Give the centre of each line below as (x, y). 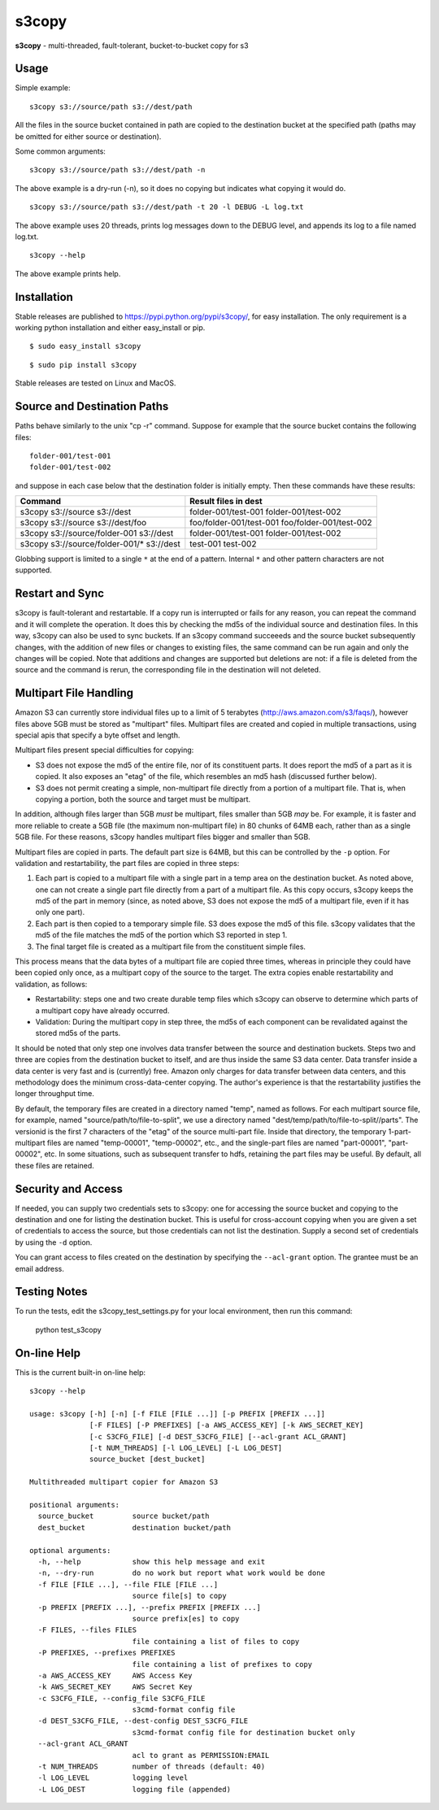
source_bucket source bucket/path (124, 1516)
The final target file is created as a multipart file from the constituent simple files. (171, 946)
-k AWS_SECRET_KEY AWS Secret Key (115, 1687)
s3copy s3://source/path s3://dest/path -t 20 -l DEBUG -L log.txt (167, 207)
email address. (40, 1268)
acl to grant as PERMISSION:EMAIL (201, 1755)
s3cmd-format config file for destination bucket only (243, 1732)
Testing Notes (51, 1292)
